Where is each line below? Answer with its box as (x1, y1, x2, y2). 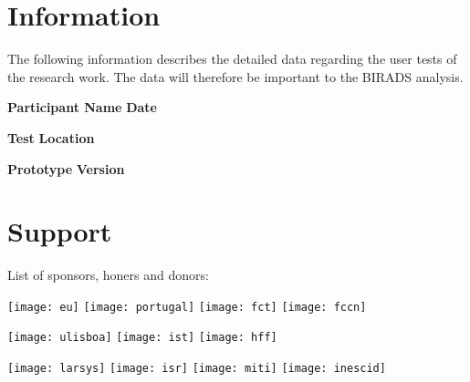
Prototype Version (7, 159, 125, 178)
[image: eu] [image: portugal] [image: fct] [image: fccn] (7, 300, 367, 314)
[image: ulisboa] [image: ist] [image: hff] (7, 331, 277, 345)
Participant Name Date (7, 98, 157, 117)
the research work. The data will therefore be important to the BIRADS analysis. (7, 67, 464, 86)
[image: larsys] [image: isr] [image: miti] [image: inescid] (7, 362, 386, 376)
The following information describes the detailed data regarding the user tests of (7, 49, 457, 68)
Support (7, 212, 112, 250)
